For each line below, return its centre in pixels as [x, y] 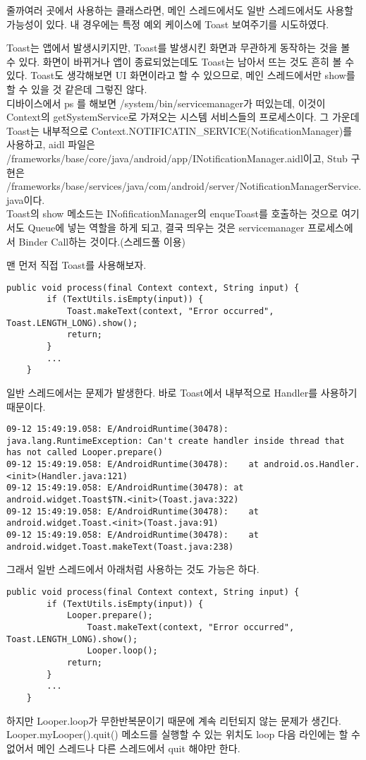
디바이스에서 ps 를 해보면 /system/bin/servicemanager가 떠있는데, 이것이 [166, 103]
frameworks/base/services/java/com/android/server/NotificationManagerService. [186, 186]
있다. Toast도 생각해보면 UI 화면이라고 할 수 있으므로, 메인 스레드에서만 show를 [181, 75]
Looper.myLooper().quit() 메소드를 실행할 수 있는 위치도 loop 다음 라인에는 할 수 [183, 734]
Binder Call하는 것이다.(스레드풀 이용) [102, 241]
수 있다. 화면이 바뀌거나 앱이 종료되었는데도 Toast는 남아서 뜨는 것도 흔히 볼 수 [181, 61]
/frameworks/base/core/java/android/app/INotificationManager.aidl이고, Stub [177, 158]
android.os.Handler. [312, 465]
